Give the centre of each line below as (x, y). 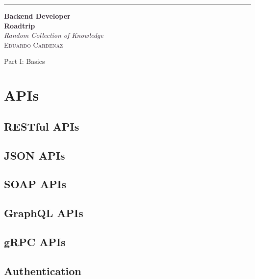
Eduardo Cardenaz (34, 44)
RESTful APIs (42, 126)
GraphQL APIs (44, 213)
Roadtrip (20, 25)
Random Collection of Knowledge (54, 35)
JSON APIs (35, 155)
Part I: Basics (25, 61)
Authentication (43, 270)
